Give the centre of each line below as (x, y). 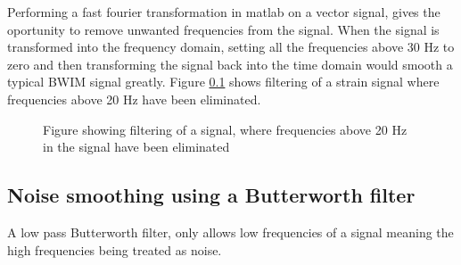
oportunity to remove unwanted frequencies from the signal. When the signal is (223, 29)
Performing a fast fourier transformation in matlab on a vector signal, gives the (224, 12)
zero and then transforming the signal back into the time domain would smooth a (230, 64)
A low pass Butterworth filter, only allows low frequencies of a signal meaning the (230, 232)
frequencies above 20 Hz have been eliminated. (134, 99)
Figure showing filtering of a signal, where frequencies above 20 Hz (225, 129)
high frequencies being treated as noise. (115, 249)
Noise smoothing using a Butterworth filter (211, 195)
